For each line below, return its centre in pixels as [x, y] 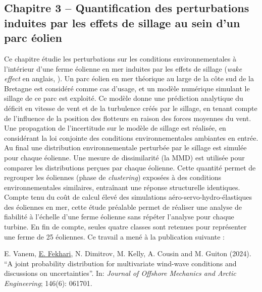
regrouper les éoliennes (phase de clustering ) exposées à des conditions [113, 177]
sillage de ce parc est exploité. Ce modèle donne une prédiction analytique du [124, 98]
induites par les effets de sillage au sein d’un [122, 22]
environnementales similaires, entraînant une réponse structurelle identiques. [122, 187]
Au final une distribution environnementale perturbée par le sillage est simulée [125, 148]
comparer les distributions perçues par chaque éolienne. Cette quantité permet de [130, 167]
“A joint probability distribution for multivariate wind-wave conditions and [120, 263]
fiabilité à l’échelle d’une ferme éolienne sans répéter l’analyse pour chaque [119, 217]
